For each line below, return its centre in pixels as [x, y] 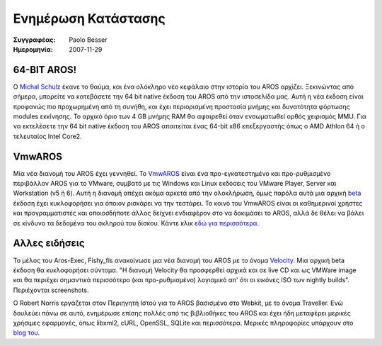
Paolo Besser [88, 40]
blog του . [27, 333]
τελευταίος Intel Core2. [47, 136]
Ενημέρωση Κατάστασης [89, 18]
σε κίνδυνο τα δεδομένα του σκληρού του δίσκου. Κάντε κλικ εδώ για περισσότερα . [136, 223]
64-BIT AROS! [45, 70]
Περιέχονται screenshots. [51, 290]
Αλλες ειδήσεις [49, 244]
